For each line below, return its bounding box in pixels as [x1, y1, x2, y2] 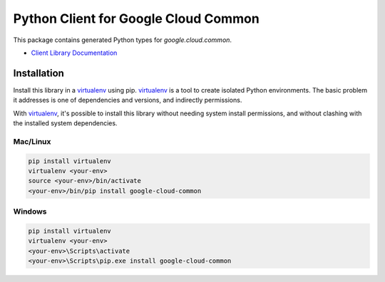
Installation [13, 67, 64, 79]
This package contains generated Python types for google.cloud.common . [13, 36, 232, 44]
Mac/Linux [13, 136, 51, 146]
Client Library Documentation [31, 48, 118, 57]
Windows [13, 207, 47, 216]
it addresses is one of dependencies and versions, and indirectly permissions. [13, 96, 242, 105]
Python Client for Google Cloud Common [13, 11, 260, 26]
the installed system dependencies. [13, 119, 118, 127]
